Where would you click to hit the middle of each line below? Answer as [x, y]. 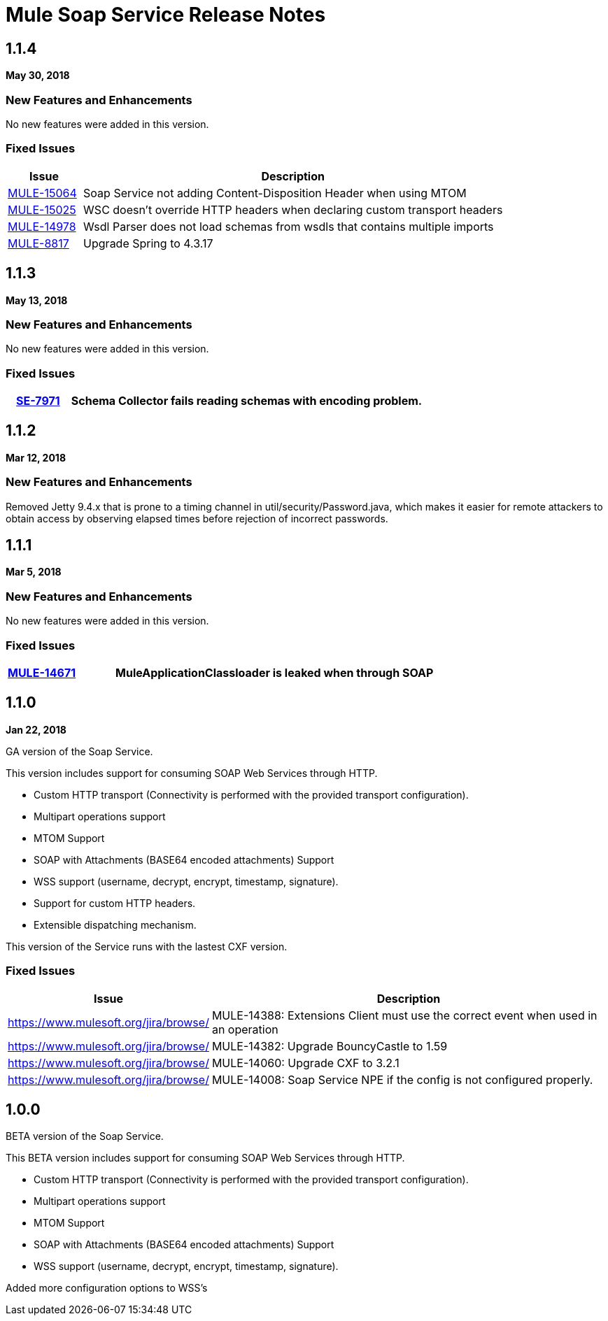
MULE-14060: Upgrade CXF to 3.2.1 [305, 1063]
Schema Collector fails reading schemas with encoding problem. [247, 401]
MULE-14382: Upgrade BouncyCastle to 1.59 [330, 1046]
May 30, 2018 [38, 76]
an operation [245, 1029]
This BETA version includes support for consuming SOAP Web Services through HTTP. [205, 1158]
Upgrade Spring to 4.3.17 [148, 243]
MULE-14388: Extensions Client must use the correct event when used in [404, 1015]
